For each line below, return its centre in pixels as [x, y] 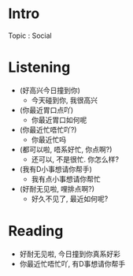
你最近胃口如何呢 [59, 120]
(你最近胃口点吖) [46, 110]
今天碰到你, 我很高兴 [65, 100]
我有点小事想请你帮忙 [66, 179]
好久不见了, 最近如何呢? [70, 199]
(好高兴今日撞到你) [50, 90]
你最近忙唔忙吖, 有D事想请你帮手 [72, 263]
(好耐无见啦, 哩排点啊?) [57, 188]
